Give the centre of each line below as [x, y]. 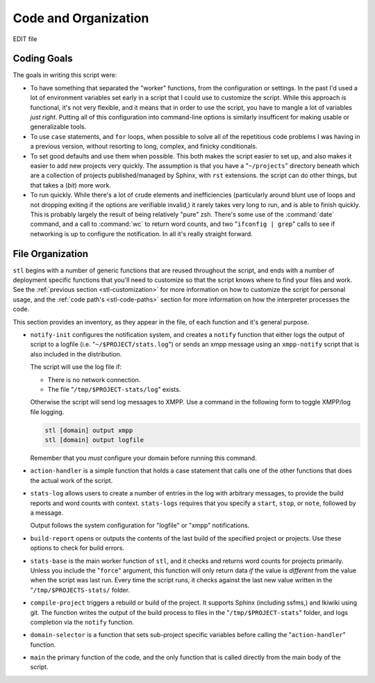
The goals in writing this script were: [65, 75]
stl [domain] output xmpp [89, 430]
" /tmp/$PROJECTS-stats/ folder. [80, 590]
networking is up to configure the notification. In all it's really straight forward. [141, 233]
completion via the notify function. [82, 622]
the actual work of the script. [72, 480]
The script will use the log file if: [76, 367]
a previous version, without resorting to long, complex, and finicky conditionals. [144, 147]
